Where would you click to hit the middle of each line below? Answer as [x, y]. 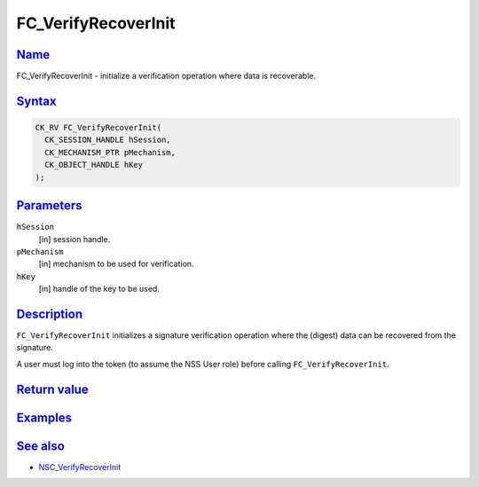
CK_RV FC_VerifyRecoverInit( [98, 128]
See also [41, 446]
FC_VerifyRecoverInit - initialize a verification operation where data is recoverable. [166, 76]
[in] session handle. [75, 239]
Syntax [36, 101]
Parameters [49, 205]
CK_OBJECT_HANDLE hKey [94, 165]
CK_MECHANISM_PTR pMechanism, [110, 152]
